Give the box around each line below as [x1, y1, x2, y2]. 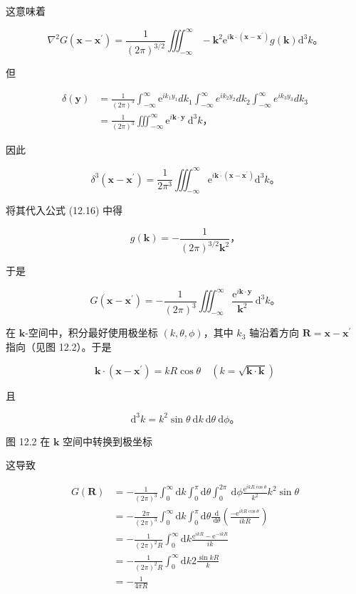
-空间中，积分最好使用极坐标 [25, 325, 158, 340]
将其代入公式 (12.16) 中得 [6, 203, 123, 218]
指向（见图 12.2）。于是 [6, 339, 112, 354]
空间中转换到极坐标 [63, 433, 153, 448]
